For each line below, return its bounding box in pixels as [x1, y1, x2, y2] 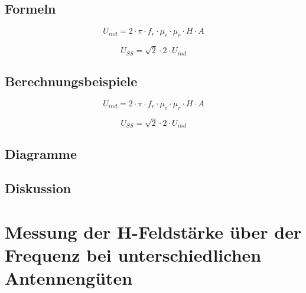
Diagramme [5, 144, 77, 162]
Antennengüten [5, 266, 133, 290]
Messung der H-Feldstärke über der [5, 219, 302, 243]
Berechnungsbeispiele [5, 72, 138, 90]
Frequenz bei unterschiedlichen [5, 243, 262, 267]
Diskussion [5, 179, 71, 197]
